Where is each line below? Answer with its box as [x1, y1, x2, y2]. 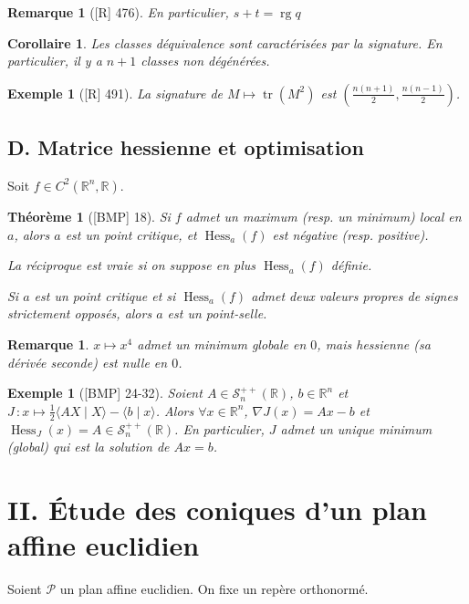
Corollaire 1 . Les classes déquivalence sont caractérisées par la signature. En [7, 33, 443, 52]
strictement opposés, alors [7, 304, 152, 323]
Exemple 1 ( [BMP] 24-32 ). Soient [7, 383, 203, 402]
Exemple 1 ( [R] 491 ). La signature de [7, 83, 224, 102]
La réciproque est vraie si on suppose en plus [7, 255, 255, 275]
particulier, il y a [7, 51, 102, 70]
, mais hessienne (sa [317, 334, 431, 353]
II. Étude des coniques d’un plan [7, 490, 428, 527]
